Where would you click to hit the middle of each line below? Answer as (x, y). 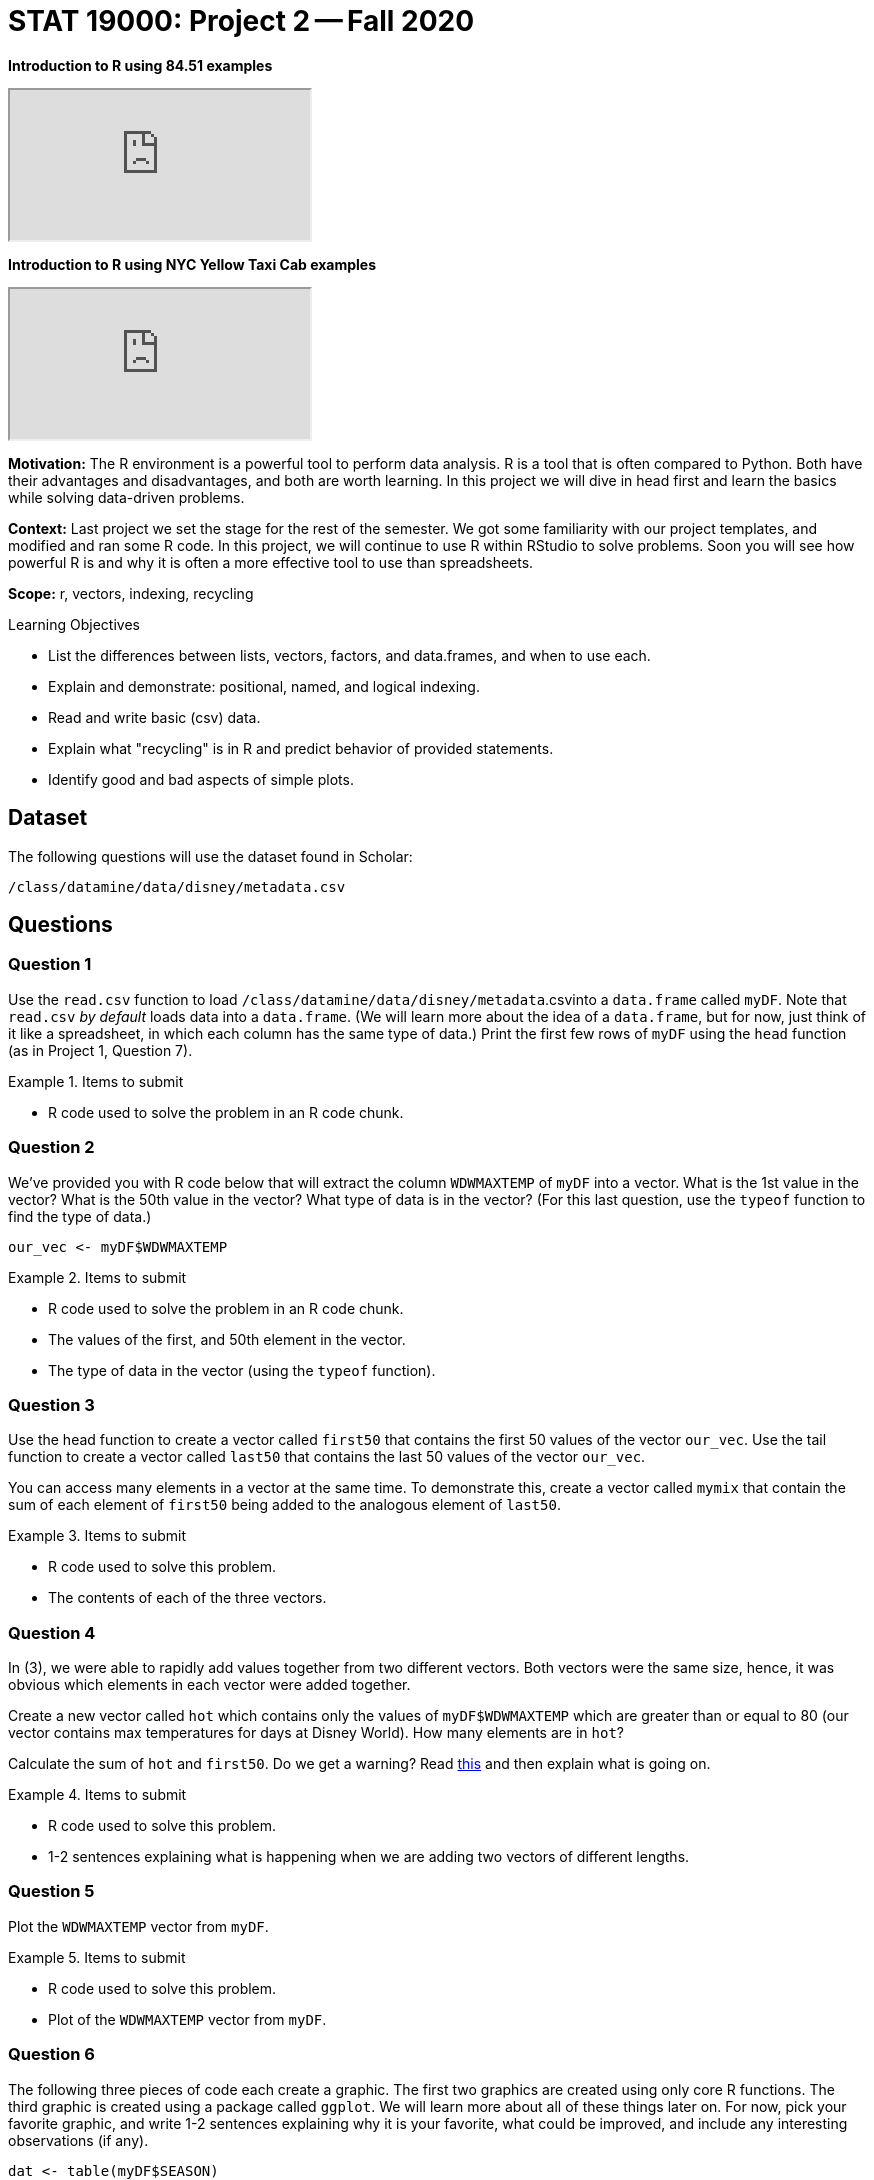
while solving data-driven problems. (126, 497)
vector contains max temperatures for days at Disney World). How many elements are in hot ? (316, 1733)
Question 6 (51, 2054)
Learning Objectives (74, 624)
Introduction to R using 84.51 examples (140, 65)
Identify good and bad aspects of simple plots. (201, 779)
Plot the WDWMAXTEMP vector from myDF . (138, 1926)
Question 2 (51, 1147)
